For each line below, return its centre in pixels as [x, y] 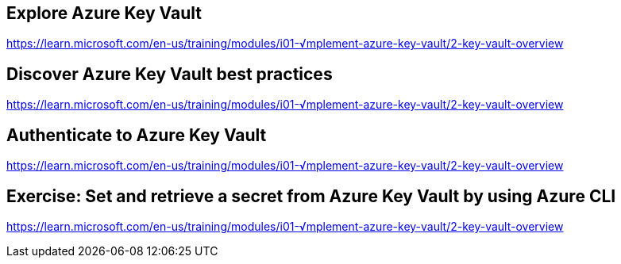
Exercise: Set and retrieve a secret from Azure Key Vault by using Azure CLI [311, 196]
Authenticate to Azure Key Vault [137, 135]
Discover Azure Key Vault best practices [170, 74]
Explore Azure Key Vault [104, 13]
